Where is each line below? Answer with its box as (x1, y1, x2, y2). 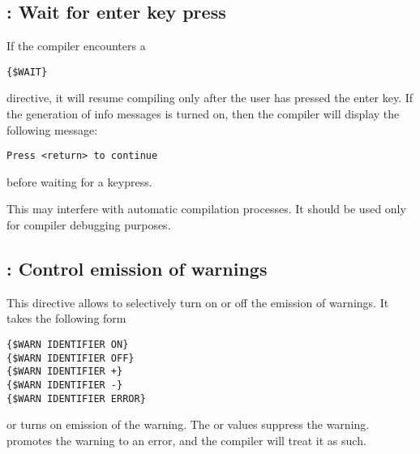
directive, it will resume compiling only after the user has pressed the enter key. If (6, 89, 414, 106)
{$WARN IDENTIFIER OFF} (6, 352, 135, 364)
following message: (6, 121, 98, 138)
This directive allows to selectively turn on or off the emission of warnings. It (6, 293, 389, 311)
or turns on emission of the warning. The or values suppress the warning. (6, 416, 370, 433)
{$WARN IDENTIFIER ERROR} (6, 392, 146, 405)
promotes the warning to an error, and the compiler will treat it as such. (6, 431, 366, 448)
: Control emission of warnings (6, 256, 268, 281)
